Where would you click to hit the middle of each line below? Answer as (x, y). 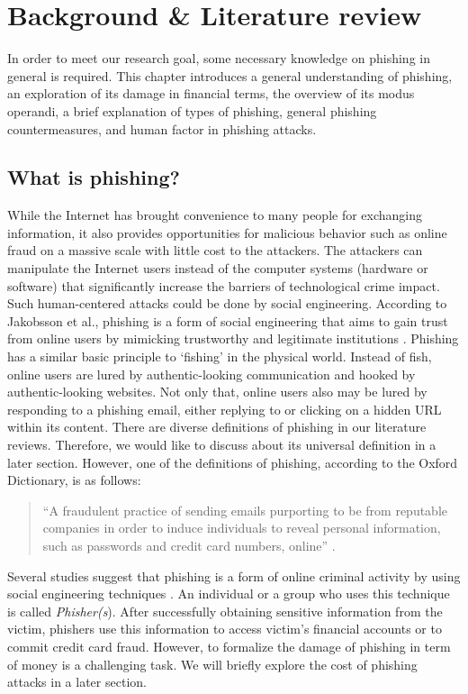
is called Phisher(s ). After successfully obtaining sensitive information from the (225, 611)
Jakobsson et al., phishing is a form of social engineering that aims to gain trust (228, 320)
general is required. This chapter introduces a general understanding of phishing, (230, 75)
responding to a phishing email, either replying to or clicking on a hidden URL (225, 409)
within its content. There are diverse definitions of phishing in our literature (217, 427)
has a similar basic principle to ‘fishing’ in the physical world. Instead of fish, (220, 356)
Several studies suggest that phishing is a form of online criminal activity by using (234, 575)
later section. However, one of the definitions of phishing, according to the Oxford (233, 462)
